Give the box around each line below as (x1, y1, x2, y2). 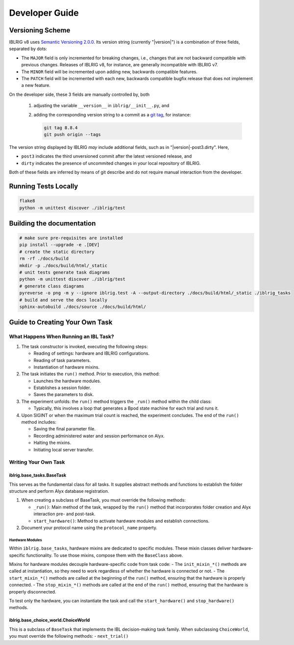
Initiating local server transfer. (33, 447, 94, 452)
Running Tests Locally (9, 182, 78, 190)
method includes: (21, 419, 56, 425)
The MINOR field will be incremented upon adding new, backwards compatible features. (21, 69, 198, 75)
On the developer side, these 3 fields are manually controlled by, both (9, 91, 150, 97)
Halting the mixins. (33, 440, 71, 446)
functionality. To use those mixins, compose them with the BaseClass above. (26, 552, 183, 558)
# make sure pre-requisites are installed (19, 235, 123, 241)
